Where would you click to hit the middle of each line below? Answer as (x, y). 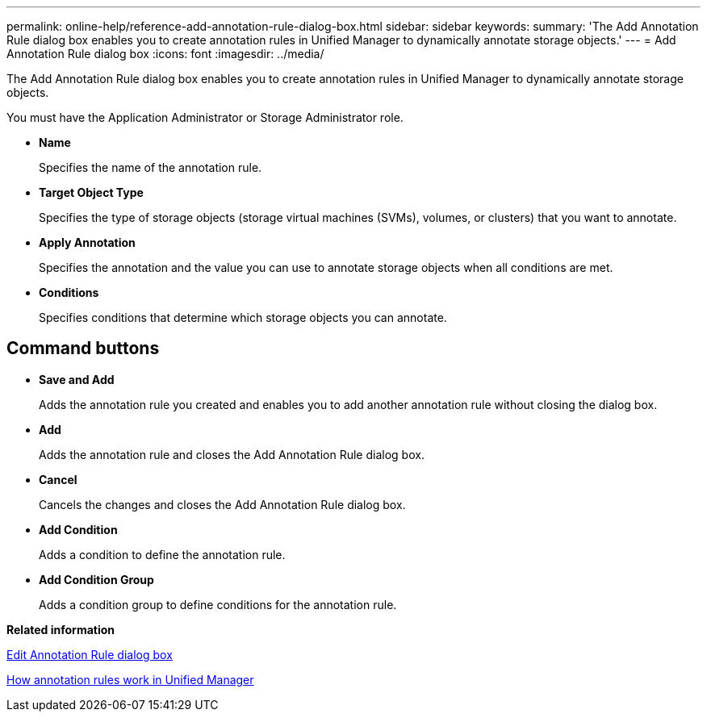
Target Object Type (91, 192)
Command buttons (83, 349)
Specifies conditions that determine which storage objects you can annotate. (243, 317)
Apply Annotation (87, 242)
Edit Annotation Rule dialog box (90, 654)
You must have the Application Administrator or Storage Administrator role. (205, 117)
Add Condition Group (96, 579)
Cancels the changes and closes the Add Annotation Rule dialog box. (222, 504)
